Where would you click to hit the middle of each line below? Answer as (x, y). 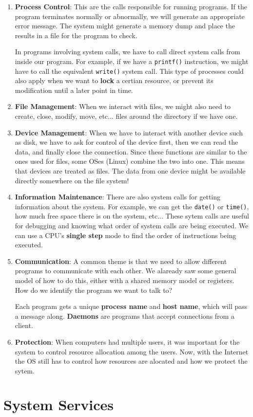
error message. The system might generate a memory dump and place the (125, 26)
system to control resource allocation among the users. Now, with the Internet (132, 351)
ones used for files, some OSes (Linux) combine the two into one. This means (130, 161)
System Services (59, 404)
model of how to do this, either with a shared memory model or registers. (125, 280)
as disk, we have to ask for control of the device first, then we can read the (126, 142)
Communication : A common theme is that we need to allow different (121, 261)
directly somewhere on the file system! (72, 180)
